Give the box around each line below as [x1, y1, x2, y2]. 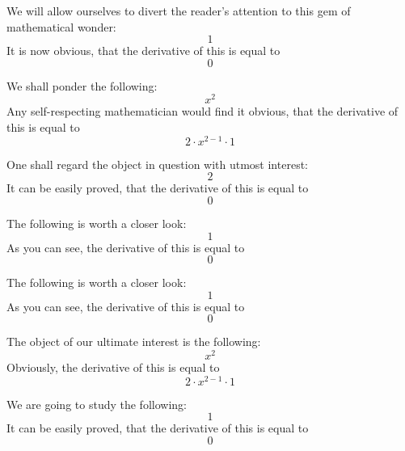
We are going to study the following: [6, 395, 187, 412]
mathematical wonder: [6, 18, 116, 35]
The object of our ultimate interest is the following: [6, 333, 261, 350]
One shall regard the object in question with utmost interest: [6, 155, 308, 172]
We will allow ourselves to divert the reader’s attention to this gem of [6, 2, 351, 19]
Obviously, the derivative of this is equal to [6, 358, 220, 375]
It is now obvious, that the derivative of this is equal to [6, 42, 281, 59]
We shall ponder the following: [6, 77, 158, 94]
